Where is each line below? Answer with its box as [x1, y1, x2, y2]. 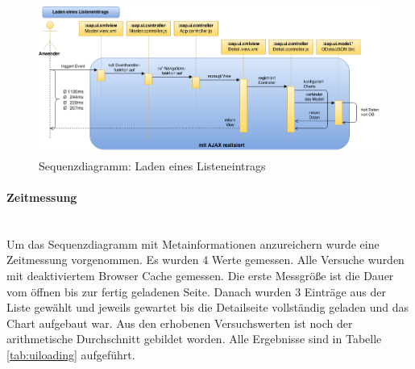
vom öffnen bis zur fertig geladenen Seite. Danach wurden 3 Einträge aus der [6, 283, 386, 300]
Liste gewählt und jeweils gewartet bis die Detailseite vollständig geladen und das [6, 299, 409, 316]
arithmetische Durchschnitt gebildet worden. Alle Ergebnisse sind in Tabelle [6, 330, 382, 347]
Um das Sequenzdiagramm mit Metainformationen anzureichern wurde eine [6, 235, 380, 252]
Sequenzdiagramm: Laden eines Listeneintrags [39, 157, 266, 174]
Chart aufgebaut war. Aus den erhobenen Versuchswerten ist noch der [6, 314, 353, 331]
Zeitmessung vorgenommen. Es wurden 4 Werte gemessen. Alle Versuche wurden [6, 251, 405, 268]
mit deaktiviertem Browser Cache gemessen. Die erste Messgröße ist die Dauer [6, 266, 394, 283]
